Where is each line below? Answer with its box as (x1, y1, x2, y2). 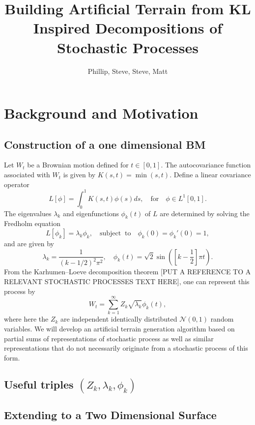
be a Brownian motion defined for (27, 160, 129, 170)
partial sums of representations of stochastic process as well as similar (4, 333, 214, 343)
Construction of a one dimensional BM (4, 136, 206, 152)
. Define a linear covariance (170, 169, 251, 180)
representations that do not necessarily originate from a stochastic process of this (4, 343, 248, 353)
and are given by (4, 238, 54, 248)
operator (4, 179, 29, 189)
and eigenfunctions (62, 208, 119, 218)
